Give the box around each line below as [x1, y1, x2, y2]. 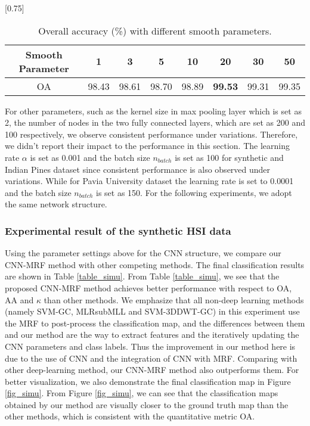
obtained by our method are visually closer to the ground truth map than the [5, 398, 289, 411]
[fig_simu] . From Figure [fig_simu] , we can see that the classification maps [5, 387, 278, 399]
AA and [5, 293, 34, 306]
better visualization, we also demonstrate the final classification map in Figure [5, 375, 291, 387]
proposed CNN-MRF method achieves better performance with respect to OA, [5, 281, 292, 294]
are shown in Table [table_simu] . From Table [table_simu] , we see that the [5, 270, 280, 282]
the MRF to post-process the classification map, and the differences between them [5, 316, 305, 329]
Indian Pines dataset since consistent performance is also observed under [5, 163, 271, 175]
